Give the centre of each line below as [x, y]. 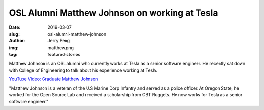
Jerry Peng [59, 41]
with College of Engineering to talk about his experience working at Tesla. [83, 70]
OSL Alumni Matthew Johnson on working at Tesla [113, 13]
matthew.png [61, 47]
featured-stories [64, 55]
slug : [14, 34]
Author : [17, 41]
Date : [15, 27]
